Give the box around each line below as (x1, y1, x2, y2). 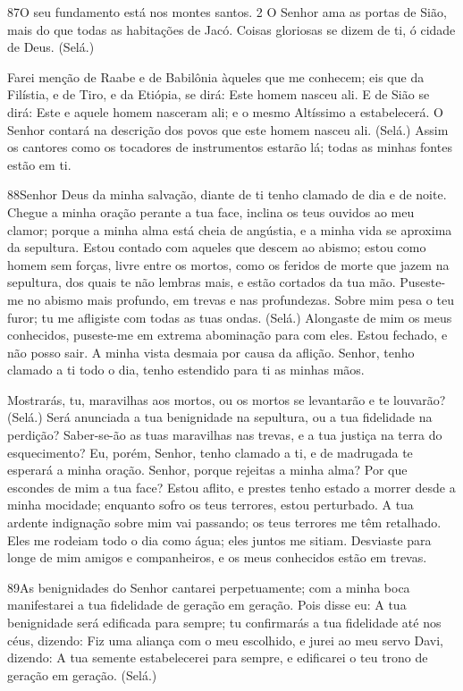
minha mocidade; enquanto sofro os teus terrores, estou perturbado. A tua (7, 495, 414, 514)
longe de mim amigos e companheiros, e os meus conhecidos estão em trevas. (7, 548, 427, 567)
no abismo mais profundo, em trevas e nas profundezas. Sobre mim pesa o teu (27, 290, 454, 308)
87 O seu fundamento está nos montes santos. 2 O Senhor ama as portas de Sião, (7, 3, 447, 21)
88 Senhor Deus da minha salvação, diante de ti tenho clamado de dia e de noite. (7, 185, 447, 204)
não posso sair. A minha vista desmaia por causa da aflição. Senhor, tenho (7, 342, 415, 361)
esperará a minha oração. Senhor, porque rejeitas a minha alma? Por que (7, 460, 408, 479)
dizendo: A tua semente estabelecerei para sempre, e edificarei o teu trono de (7, 648, 428, 667)
